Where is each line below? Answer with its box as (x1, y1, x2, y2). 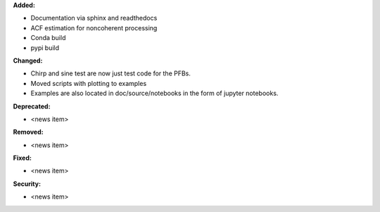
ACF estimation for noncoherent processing (30, 23, 158, 32)
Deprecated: (13, 102, 51, 111)
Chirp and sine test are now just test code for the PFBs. (30, 69, 191, 77)
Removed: (13, 127, 44, 137)
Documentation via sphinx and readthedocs (30, 14, 158, 23)
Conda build (30, 34, 66, 42)
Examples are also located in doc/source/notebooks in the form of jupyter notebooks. (30, 89, 279, 98)
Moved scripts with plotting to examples (30, 79, 147, 87)
